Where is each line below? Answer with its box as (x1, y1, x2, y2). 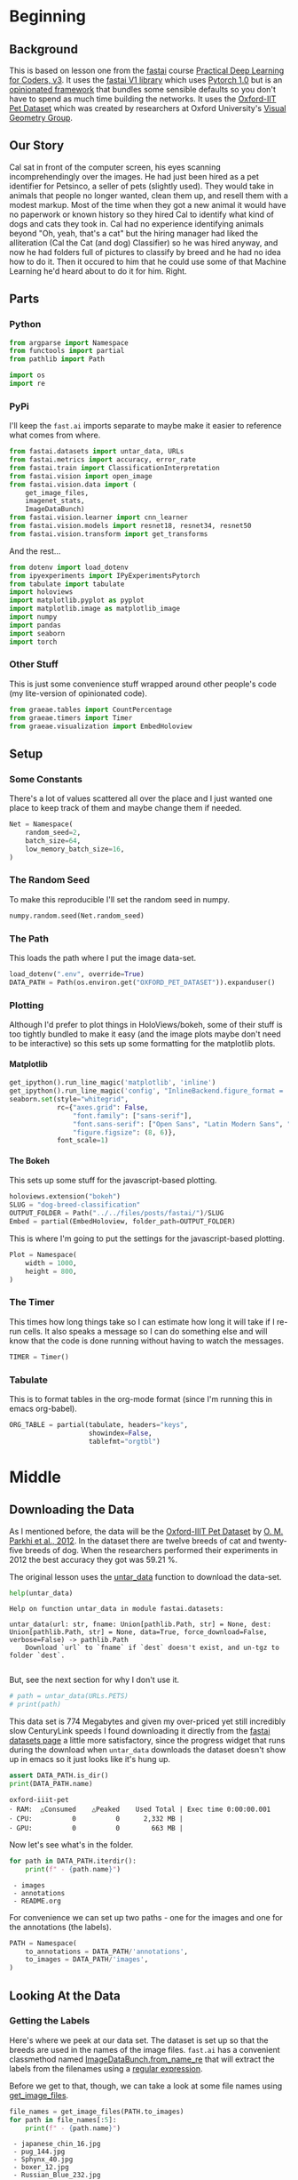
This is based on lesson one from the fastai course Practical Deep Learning (9, 65, 285, 76)
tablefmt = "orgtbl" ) (88, 1437, 161, 1446)
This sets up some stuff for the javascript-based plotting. (9, 1175, 217, 1186)
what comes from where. (9, 429, 101, 441)
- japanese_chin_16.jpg (12, 2140, 101, 2149)
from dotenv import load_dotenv (9, 563, 129, 572)
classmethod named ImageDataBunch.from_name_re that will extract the (9, 2054, 275, 2064)
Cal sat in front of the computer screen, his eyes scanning (9, 162, 222, 172)
